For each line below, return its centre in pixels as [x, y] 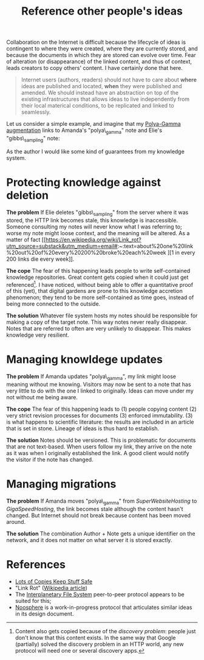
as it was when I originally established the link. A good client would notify [98, 453]
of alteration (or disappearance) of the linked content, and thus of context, [99, 61]
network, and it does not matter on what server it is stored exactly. [89, 540]
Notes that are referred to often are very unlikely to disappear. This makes [99, 329]
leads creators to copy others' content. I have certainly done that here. [95, 68]
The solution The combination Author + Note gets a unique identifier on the [101, 534]
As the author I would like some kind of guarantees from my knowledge [96, 151]
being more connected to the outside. [53, 304]
